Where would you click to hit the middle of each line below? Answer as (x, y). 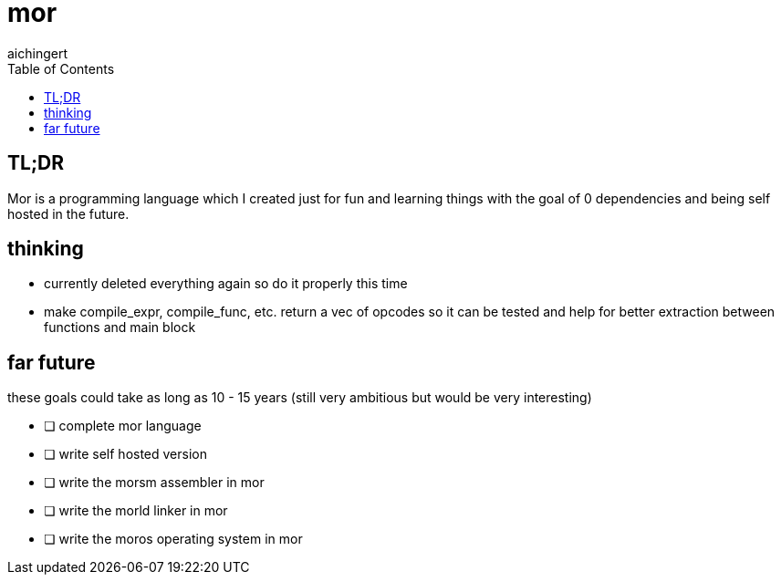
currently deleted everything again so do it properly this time (226, 284)
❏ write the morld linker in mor (136, 511)
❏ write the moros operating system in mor (173, 539)
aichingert (38, 53)
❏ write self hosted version (125, 454)
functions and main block (120, 327)
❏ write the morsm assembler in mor (154, 483)
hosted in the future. (68, 213)
